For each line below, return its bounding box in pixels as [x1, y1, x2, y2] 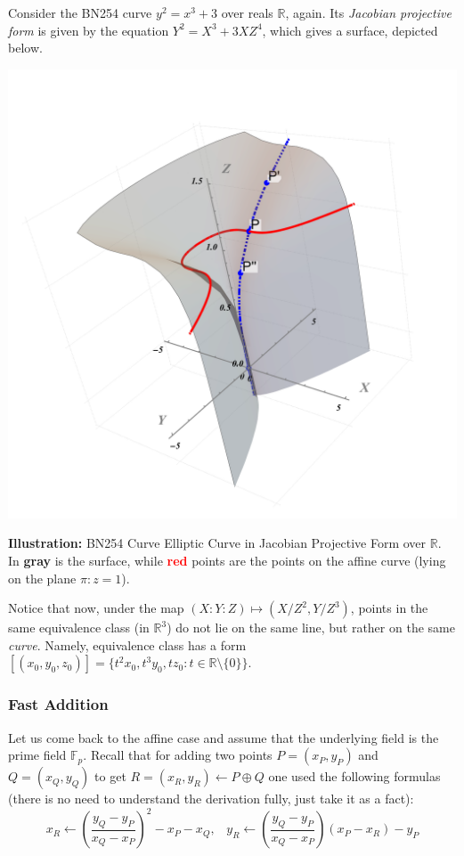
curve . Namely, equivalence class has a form [8, 635, 247, 654]
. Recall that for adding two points [83, 746, 273, 764]
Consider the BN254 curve [8, 4, 152, 21]
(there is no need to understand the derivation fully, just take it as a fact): [8, 789, 414, 808]
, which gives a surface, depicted [262, 20, 438, 39]
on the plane [8, 568, 77, 587]
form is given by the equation [8, 20, 169, 39]
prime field [8, 746, 67, 764]
